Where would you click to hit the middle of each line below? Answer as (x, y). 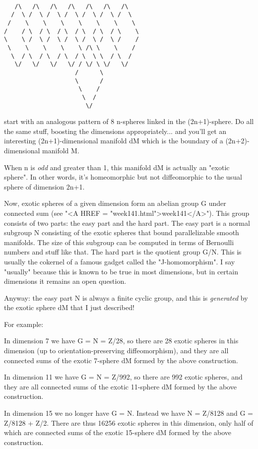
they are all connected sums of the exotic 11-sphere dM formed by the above (120, 386)
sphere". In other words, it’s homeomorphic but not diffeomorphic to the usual (123, 177)
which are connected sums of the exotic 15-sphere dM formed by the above (118, 432)
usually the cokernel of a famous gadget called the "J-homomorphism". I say (120, 261)
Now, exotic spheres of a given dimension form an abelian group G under (115, 203)
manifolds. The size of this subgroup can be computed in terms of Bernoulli (119, 242)
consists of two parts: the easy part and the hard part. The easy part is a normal (127, 223)
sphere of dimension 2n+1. (44, 186)
